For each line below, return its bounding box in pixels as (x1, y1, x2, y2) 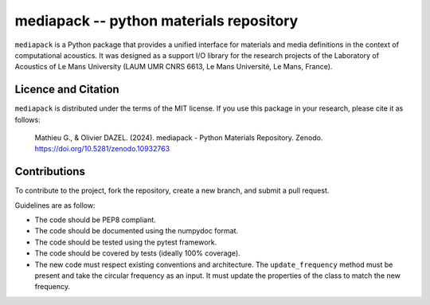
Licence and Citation (14, 83, 119, 96)
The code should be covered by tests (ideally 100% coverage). (34, 248, 240, 258)
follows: (14, 115, 41, 124)
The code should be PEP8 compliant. (34, 215, 157, 225)
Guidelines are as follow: (14, 200, 96, 210)
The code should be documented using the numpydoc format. (34, 226, 239, 236)
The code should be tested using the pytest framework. (34, 237, 217, 247)
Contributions (14, 165, 85, 178)
